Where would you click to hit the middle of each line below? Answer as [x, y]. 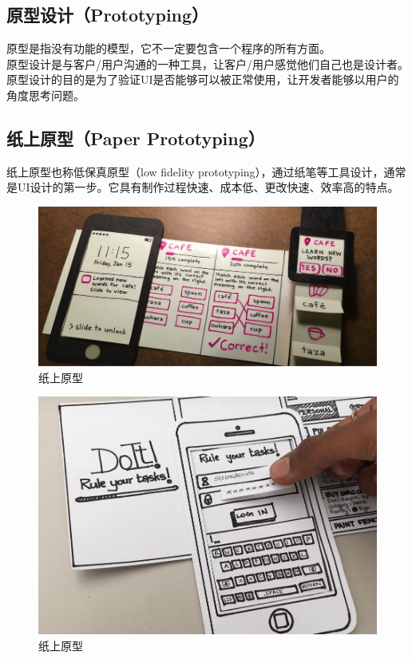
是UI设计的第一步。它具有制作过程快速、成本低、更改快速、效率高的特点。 [203, 187]
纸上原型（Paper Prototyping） [136, 138]
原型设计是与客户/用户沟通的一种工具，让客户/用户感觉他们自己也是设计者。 [208, 63]
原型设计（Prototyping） [108, 15]
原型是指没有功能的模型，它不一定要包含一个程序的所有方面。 [168, 48]
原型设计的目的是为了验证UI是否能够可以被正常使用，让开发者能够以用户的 [203, 79]
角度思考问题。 [46, 95]
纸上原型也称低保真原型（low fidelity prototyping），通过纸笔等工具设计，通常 [206, 171]
